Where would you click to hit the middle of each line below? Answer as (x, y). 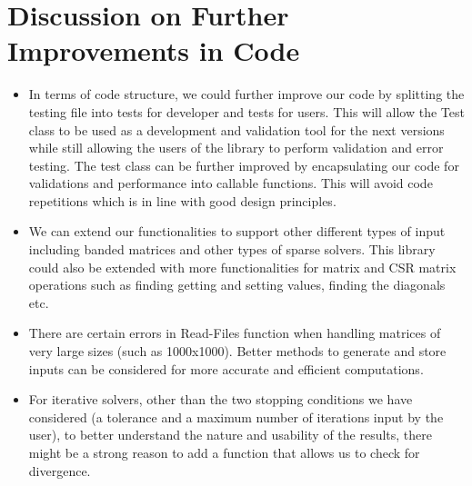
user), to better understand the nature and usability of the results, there (231, 435)
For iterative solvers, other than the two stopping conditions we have (221, 399)
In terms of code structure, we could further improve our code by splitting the (246, 94)
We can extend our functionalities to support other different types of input (237, 231)
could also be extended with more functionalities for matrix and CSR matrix (242, 267)
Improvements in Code (154, 50)
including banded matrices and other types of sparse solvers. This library (232, 249)
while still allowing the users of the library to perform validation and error (236, 148)
